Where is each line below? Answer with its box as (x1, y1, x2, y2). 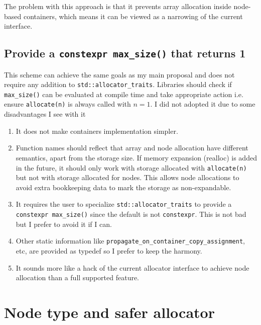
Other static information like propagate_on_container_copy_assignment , (16, 235, 245, 246)
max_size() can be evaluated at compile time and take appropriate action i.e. (4, 89, 243, 99)
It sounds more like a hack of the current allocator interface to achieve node (16, 262, 249, 273)
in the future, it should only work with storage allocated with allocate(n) (16, 162, 247, 173)
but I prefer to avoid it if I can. (16, 218, 112, 229)
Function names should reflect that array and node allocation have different (16, 142, 248, 153)
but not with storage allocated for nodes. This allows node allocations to (16, 172, 239, 183)
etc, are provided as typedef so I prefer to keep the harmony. (16, 245, 202, 256)
